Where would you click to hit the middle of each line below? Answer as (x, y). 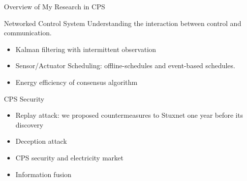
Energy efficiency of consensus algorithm (77, 82)
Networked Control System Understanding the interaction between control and (123, 23)
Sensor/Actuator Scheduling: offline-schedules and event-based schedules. (125, 65)
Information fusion (44, 174)
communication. (28, 33)
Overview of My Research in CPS (55, 6)
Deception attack (41, 141)
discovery (29, 124)
